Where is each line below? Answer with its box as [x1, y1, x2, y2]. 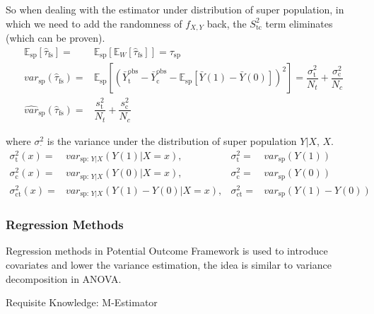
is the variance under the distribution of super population [47, 133, 297, 148]
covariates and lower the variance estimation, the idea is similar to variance [6, 257, 332, 272]
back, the [206, 16, 247, 30]
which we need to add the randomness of [6, 16, 182, 30]
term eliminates [265, 16, 333, 30]
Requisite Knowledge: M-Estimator [6, 295, 158, 310]
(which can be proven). [6, 30, 105, 45]
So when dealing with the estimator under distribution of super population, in [6, 2, 344, 16]
